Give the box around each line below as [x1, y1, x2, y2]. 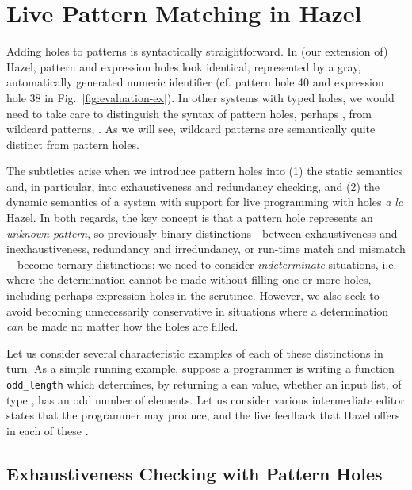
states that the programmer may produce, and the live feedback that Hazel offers [6, 407, 400, 423]
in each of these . [6, 422, 89, 438]
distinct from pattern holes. [6, 136, 139, 152]
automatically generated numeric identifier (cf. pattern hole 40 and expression [6, 74, 384, 90]
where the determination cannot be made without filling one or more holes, [6, 271, 372, 288]
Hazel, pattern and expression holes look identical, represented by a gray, [6, 58, 361, 75]
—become [6, 255, 54, 272]
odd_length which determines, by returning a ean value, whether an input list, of [6, 376, 402, 392]
